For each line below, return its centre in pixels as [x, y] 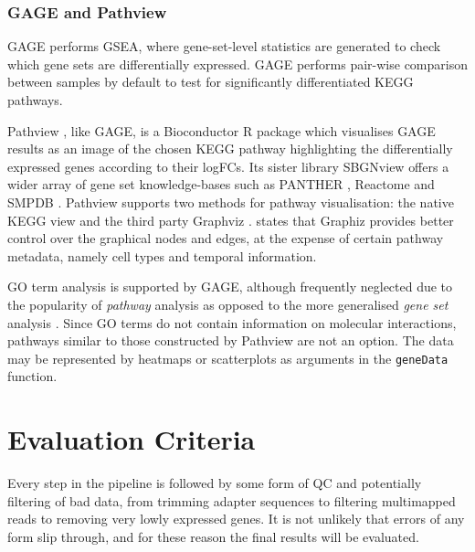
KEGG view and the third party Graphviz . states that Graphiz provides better [231, 220]
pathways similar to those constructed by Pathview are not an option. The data [231, 340]
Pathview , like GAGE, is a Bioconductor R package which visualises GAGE [222, 130]
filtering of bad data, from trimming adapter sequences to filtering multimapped [232, 500]
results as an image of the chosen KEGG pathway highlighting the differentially [230, 149]
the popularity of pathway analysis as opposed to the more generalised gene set [228, 304]
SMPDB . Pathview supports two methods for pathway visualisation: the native [231, 202]
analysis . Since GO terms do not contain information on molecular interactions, [232, 322]
